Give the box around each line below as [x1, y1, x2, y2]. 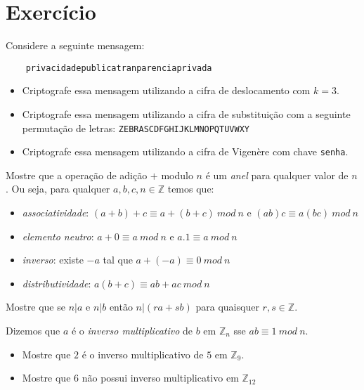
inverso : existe [22, 252, 84, 267]
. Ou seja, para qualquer [6, 181, 110, 196]
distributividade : [22, 275, 91, 290]
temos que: [167, 181, 214, 196]
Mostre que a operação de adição [6, 167, 148, 182]
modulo [161, 167, 193, 182]
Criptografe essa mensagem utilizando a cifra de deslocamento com [22, 83, 311, 98]
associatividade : [22, 205, 89, 220]
